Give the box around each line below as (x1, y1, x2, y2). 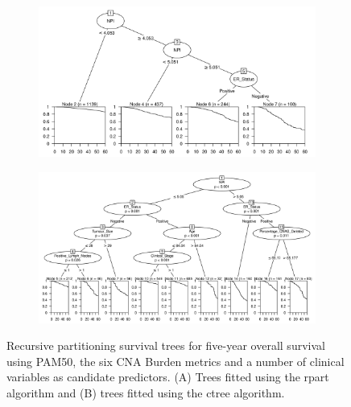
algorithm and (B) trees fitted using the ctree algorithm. (6, 384, 285, 401)
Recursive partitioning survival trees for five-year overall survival (6, 337, 325, 354)
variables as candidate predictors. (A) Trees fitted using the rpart (6, 368, 329, 385)
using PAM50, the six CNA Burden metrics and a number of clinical (6, 352, 345, 369)
